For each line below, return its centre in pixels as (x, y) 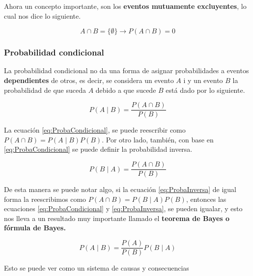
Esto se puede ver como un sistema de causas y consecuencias (97, 268)
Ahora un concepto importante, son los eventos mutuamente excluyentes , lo (125, 6)
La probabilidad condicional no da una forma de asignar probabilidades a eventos (126, 70)
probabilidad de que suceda (45, 90)
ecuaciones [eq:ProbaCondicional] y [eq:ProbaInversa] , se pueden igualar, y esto (123, 208)
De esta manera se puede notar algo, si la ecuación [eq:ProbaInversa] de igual (120, 189)
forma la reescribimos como (45, 199)
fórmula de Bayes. (35, 228)
